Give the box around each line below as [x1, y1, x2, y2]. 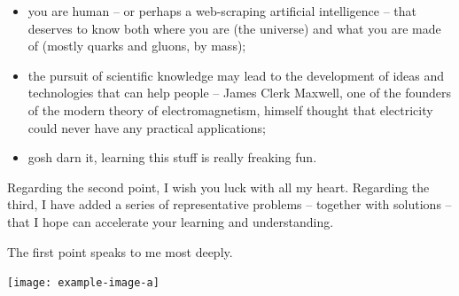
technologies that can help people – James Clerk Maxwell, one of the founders [27, 83, 452, 102]
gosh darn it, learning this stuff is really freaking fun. [27, 148, 317, 167]
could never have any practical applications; [27, 118, 266, 136]
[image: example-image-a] [7, 277, 159, 290]
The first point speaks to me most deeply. [7, 242, 233, 261]
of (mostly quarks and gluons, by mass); [27, 36, 246, 55]
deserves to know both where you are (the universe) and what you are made [27, 19, 441, 37]
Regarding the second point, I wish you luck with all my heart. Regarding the [7, 177, 430, 196]
